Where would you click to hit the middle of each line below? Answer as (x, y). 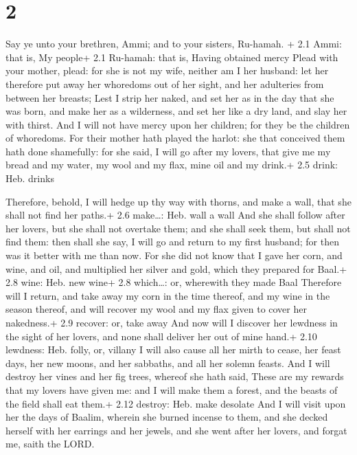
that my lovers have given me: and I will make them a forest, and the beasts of (172, 389)
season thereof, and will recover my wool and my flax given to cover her (156, 309)
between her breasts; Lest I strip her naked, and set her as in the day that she (170, 97)
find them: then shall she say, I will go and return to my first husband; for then (172, 242)
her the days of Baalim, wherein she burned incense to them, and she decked (167, 417)
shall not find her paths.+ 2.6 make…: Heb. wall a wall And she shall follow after (175, 215)
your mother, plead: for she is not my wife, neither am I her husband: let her (167, 70)
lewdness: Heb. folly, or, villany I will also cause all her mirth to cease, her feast (173, 349)
